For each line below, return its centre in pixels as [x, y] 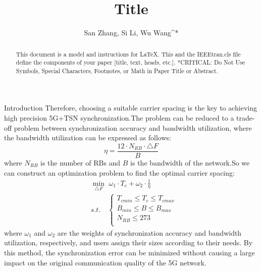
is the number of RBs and [81, 162]
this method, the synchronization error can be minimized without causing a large [129, 253]
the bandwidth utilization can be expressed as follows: [88, 138]
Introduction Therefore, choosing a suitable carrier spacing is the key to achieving [131, 108]
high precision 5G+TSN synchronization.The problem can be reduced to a [119, 118]
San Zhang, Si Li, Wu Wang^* [131, 33]
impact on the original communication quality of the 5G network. [105, 262]
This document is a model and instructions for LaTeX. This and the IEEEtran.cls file [128, 54]
